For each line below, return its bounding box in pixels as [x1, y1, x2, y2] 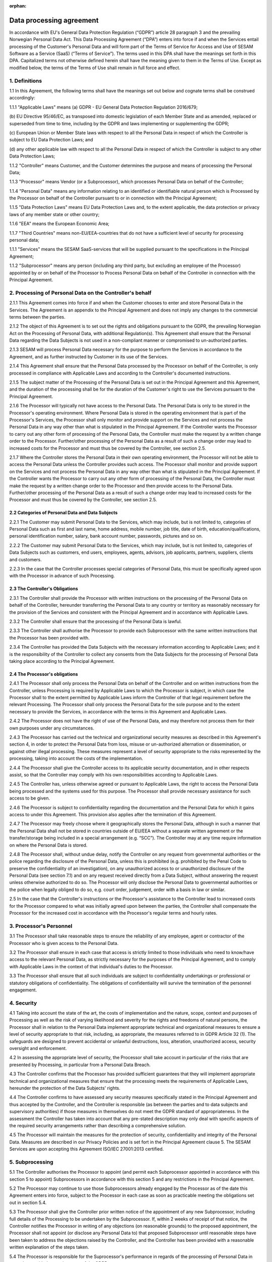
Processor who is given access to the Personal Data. [9, 940, 119, 946]
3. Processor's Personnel [9, 922, 73, 929]
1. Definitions [9, 77, 42, 84]
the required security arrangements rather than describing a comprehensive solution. [9, 1122, 186, 1128]
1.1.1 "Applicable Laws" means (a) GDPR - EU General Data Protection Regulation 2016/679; [9, 104, 198, 110]
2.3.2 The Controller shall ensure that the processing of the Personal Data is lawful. [9, 618, 182, 624]
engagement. [9, 987, 37, 993]
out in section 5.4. [9, 1199, 47, 1205]
